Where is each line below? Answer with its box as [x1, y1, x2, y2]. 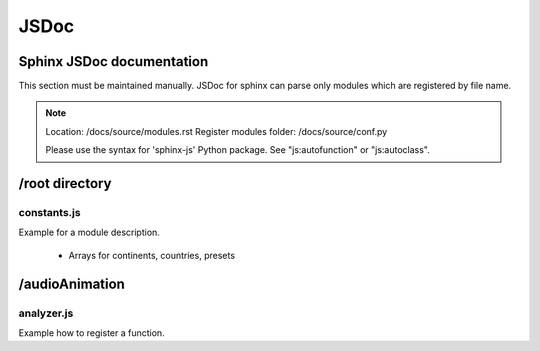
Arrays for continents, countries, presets [68, 249, 235, 261]
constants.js [18, 206, 81, 220]
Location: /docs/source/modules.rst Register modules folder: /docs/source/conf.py [45, 125, 388, 137]
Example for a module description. [18, 226, 160, 239]
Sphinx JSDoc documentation [18, 53, 209, 70]
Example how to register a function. [18, 326, 165, 339]
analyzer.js [18, 306, 74, 320]
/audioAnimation [18, 275, 125, 292]
